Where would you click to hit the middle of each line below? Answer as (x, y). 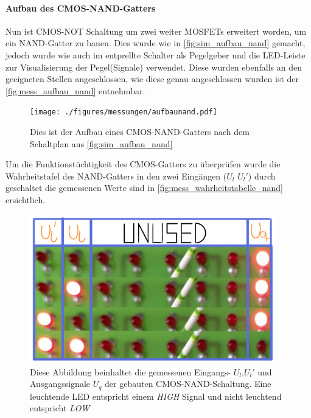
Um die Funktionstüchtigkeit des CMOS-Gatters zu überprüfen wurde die (143, 164)
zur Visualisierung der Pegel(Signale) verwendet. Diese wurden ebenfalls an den (154, 67)
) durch (262, 176)
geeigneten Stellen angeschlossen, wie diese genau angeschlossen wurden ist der (152, 79)
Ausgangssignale (60, 384)
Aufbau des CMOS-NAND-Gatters (81, 8)
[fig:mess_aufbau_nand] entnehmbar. (75, 90)
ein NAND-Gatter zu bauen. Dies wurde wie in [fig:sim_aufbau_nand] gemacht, (155, 43)
